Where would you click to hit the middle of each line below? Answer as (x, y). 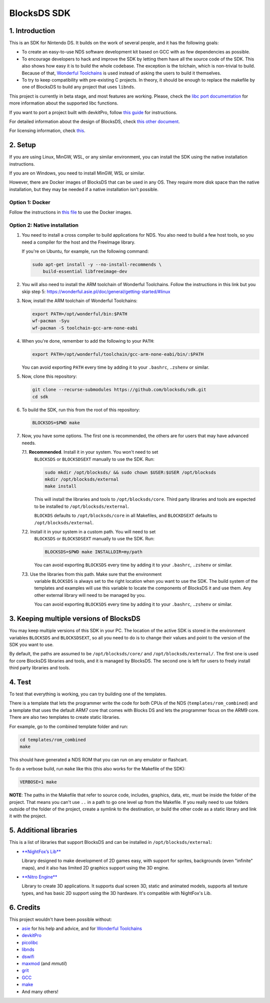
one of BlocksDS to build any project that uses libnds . (79, 87)
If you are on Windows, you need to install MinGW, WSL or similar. (77, 173)
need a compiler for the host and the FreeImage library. (78, 242)
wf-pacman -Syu (51, 321)
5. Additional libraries (43, 830)
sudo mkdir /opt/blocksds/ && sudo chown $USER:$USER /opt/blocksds (130, 472)
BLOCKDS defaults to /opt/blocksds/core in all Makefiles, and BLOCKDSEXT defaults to (126, 516)
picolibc (30, 942)
